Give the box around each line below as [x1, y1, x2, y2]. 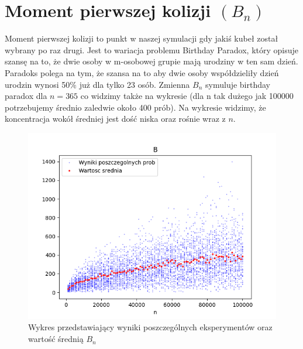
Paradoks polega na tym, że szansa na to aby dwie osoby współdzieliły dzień [5, 66, 279, 78]
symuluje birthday [205, 78, 270, 90]
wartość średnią [28, 333, 84, 345]
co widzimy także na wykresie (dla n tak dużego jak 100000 [80, 90, 294, 102]
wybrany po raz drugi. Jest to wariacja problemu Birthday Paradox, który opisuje [5, 43, 298, 56]
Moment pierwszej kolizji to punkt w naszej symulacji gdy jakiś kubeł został [5, 32, 278, 45]
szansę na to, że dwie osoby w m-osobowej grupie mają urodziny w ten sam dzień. [5, 55, 298, 67]
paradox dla [5, 90, 47, 102]
